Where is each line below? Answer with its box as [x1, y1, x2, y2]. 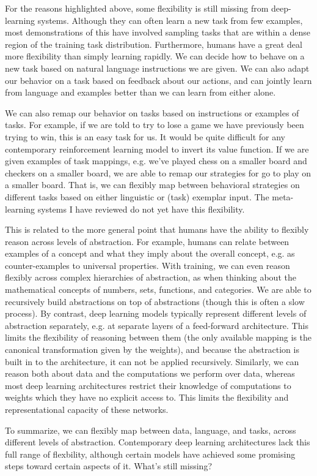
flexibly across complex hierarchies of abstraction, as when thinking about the [5, 271, 296, 284]
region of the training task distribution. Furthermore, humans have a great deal [5, 37, 302, 50]
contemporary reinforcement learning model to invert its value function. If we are [5, 142, 309, 155]
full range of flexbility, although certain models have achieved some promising [5, 447, 296, 460]
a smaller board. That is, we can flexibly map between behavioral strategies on [5, 178, 300, 191]
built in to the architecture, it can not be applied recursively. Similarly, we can [5, 355, 299, 368]
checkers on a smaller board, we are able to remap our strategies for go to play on [5, 166, 312, 179]
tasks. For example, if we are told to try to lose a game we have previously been [5, 118, 304, 131]
